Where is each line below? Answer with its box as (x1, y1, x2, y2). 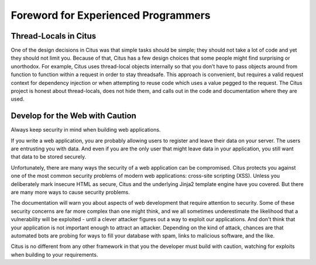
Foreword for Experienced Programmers (11, 9, 211, 22)
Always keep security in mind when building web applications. (11, 126, 161, 133)
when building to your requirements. (11, 251, 98, 258)
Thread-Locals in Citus (11, 31, 97, 41)
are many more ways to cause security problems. (11, 189, 130, 196)
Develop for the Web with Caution (11, 111, 137, 121)
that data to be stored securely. (11, 153, 87, 160)
